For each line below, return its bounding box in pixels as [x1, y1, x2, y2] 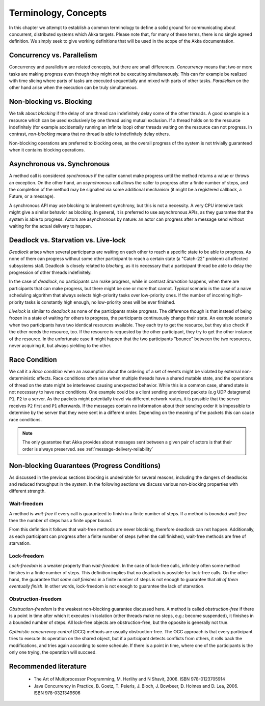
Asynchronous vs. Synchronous [9, 160, 110, 168]
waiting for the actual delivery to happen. [9, 223, 92, 229]
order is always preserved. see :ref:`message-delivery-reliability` [22, 446, 153, 452]
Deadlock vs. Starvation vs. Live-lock [9, 236, 126, 244]
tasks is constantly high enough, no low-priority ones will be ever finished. [25, 299, 176, 305]
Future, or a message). [9, 193, 55, 199]
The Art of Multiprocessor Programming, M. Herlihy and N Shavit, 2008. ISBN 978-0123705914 [33, 676, 225, 682]
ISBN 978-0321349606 [33, 690, 80, 696]
